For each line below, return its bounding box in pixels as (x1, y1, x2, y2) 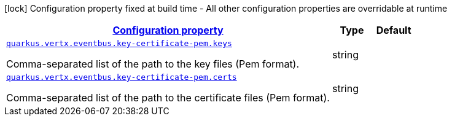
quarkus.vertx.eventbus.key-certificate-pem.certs (6, 72, 237, 82)
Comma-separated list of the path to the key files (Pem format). (6, 58, 300, 70)
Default (376, 24, 411, 36)
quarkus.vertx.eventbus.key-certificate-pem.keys (6, 39, 232, 48)
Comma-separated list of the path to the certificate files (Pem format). (6, 92, 330, 104)
